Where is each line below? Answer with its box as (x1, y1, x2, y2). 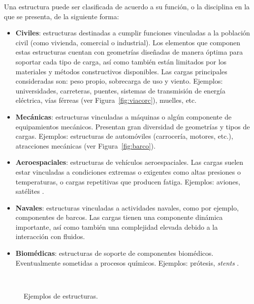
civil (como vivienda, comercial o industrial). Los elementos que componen (15, 37, 241, 47)
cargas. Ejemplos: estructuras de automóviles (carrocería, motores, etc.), (15, 131, 233, 141)
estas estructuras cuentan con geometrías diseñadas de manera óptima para (15, 47, 243, 57)
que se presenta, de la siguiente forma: (4, 11, 119, 21)
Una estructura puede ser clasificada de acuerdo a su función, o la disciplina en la (4, 1, 250, 11)
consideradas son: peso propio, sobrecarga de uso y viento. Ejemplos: (15, 76, 223, 86)
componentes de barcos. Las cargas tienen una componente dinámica (15, 212, 223, 222)
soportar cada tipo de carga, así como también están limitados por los (15, 56, 227, 66)
